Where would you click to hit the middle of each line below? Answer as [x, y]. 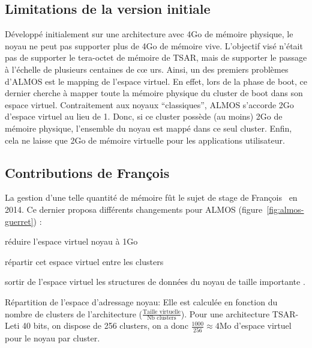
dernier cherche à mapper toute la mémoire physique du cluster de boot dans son [154, 93]
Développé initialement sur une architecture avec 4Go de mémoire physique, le [149, 34]
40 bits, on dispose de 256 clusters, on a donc [105, 325]
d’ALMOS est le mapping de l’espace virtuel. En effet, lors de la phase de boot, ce [156, 81]
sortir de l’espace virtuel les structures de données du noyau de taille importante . [155, 282]
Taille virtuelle [161, 312]
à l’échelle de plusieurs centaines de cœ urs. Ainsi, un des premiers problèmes [147, 69]
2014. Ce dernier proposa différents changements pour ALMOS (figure [134, 209]
